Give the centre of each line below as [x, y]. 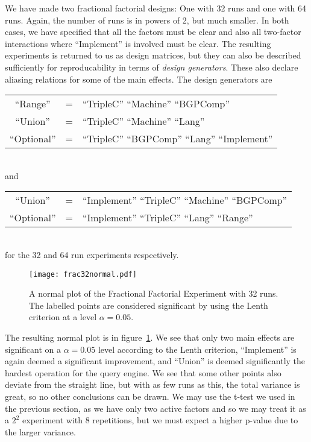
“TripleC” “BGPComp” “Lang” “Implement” [177, 139]
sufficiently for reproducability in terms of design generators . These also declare [152, 67]
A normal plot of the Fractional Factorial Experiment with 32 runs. [154, 293]
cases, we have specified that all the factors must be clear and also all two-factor [153, 32]
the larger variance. [40, 431]
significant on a [33, 349]
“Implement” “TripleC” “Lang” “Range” [168, 218]
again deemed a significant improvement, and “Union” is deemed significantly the [155, 361]
